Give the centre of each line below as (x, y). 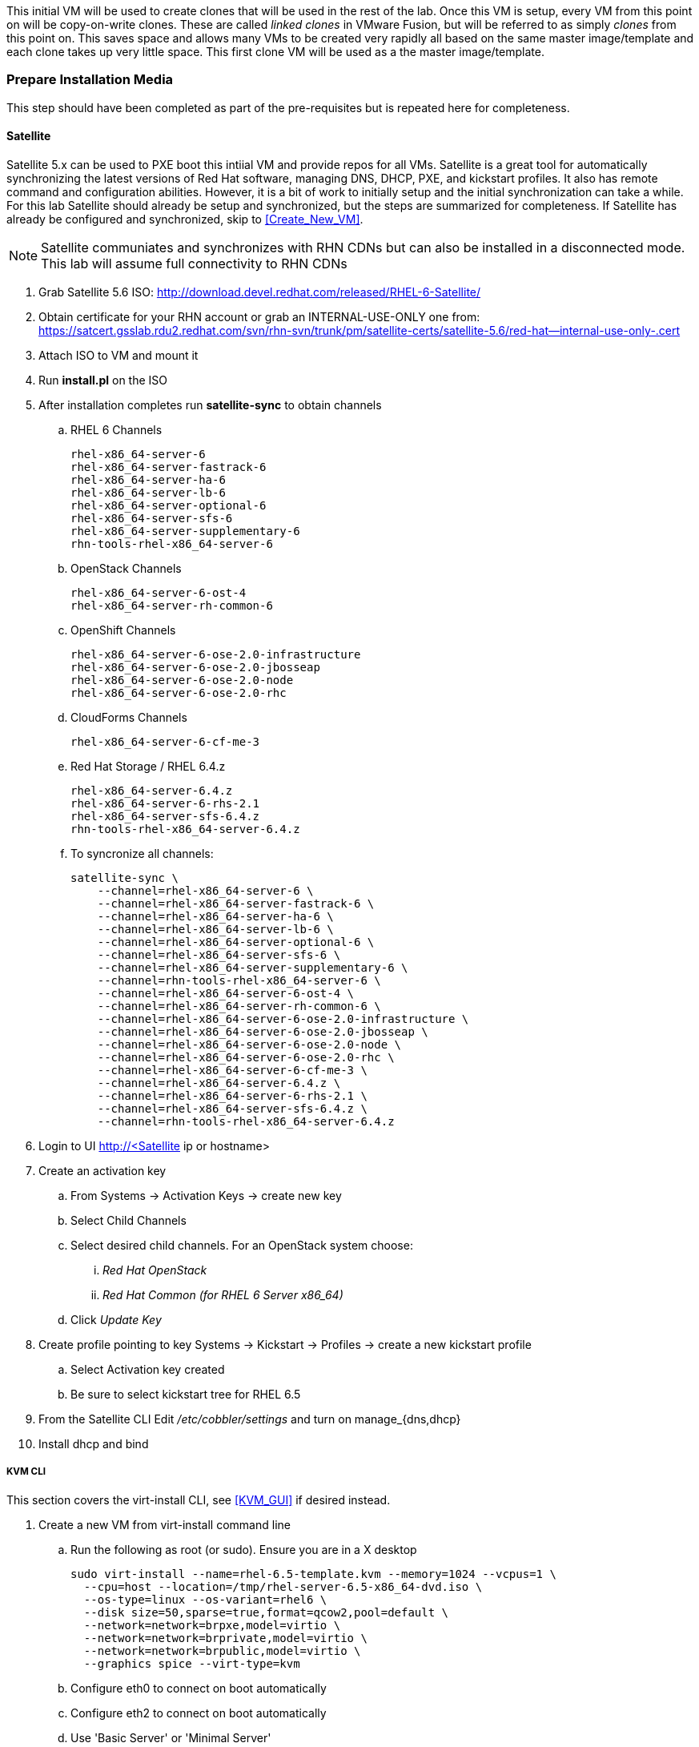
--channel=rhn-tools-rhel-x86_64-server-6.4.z (246, 1121)
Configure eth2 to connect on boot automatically (199, 1713)
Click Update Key (116, 1319)
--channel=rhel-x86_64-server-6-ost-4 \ (226, 993)
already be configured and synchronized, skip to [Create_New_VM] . (185, 219)
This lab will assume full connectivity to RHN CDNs (194, 263)
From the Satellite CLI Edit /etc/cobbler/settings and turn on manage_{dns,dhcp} (250, 1419)
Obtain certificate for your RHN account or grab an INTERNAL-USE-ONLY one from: (259, 316)
